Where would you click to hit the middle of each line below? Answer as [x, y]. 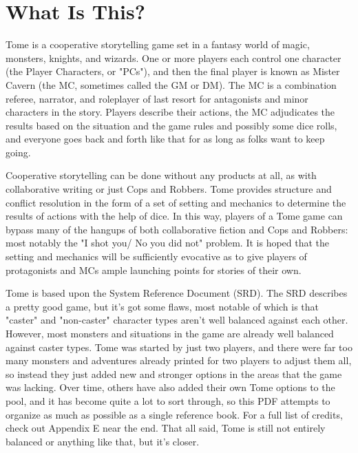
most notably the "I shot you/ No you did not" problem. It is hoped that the [168, 243]
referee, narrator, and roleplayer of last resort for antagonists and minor [157, 98]
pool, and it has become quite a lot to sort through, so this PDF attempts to [168, 400]
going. [18, 152]
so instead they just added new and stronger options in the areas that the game [174, 373]
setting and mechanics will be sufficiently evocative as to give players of [156, 256]
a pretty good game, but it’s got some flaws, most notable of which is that [162, 306]
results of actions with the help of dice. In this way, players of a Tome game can [174, 216]
